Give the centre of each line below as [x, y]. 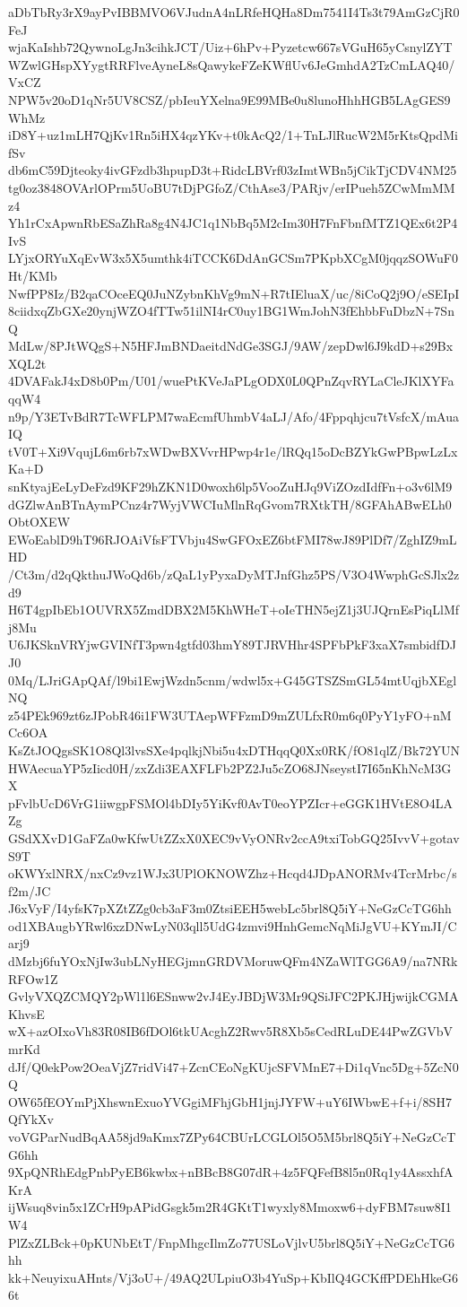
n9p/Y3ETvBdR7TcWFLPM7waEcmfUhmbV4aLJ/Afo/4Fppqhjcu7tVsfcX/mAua [233, 416]
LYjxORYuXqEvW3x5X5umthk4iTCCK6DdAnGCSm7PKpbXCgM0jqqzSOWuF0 [233, 258]
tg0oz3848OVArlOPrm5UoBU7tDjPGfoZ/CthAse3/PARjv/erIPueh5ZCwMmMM [232, 187]
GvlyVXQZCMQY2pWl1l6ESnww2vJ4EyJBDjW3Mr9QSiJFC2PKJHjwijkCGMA [233, 996]
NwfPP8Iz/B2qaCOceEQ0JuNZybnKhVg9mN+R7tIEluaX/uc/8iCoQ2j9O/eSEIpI [234, 293]
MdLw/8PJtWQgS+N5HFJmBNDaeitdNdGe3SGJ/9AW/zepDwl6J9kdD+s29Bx [231, 346]
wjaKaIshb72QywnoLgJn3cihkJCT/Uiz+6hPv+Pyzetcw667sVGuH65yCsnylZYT [230, 47]
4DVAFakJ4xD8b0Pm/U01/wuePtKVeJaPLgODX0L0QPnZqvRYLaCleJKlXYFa [231, 381]
